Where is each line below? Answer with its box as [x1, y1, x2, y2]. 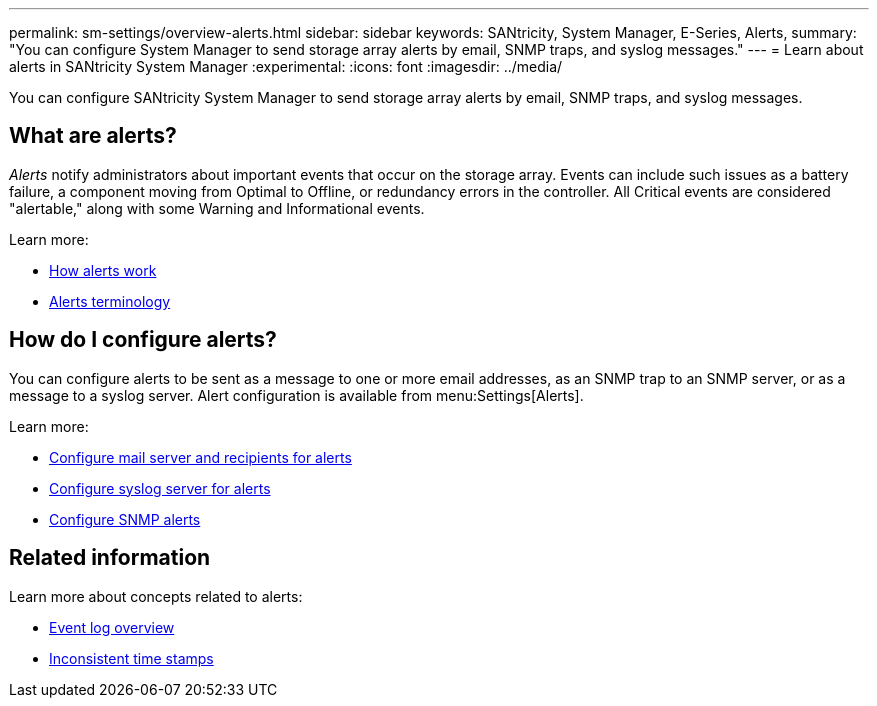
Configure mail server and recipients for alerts [49, 448, 352, 466]
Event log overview [49, 618, 175, 636]
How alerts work [49, 261, 157, 279]
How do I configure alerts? [9, 327, 277, 353]
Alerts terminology [49, 292, 171, 310]
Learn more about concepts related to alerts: [9, 587, 303, 605]
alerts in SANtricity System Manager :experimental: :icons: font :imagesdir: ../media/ [9, 58, 563, 75]
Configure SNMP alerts [49, 510, 201, 528]
